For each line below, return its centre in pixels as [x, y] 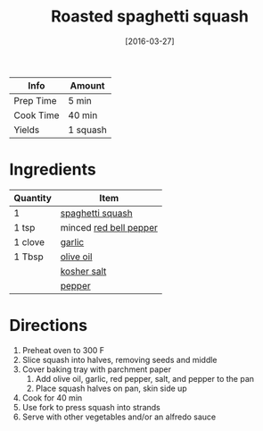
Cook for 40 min [52, 397]
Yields [27, 130]
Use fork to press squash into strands [91, 407]
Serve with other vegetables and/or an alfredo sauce [119, 417]
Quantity [33, 198]
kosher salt [83, 271]
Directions [48, 326]
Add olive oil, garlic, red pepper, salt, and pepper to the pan [145, 378]
